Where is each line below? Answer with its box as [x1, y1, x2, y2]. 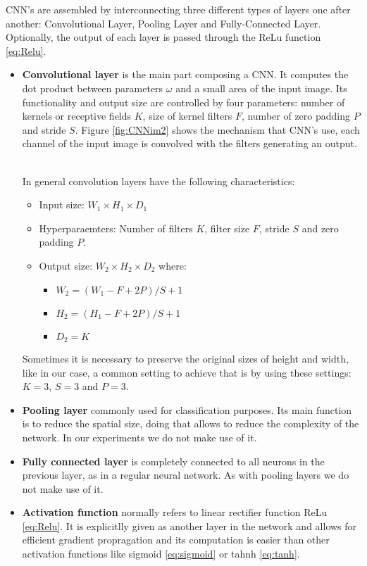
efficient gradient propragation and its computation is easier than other [22, 532, 330, 547]
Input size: [39, 197, 85, 212]
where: [158, 258, 187, 272]
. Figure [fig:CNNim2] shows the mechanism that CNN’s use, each [75, 122, 360, 137]
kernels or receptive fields [22, 108, 132, 123]
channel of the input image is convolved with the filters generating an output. [22, 136, 357, 151]
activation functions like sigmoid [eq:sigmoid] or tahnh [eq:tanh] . [22, 546, 300, 561]
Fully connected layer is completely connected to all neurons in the [22, 453, 325, 468]
